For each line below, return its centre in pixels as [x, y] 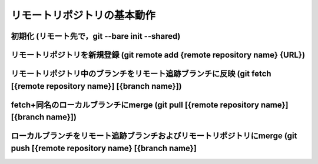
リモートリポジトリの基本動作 [83, 15]
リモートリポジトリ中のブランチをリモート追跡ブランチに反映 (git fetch [141, 74]
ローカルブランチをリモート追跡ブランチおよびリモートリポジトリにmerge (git [154, 136]
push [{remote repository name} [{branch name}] [104, 148]
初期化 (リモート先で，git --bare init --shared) [96, 36]
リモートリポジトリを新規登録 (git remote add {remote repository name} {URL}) [158, 55]
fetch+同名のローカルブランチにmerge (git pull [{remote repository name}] [150, 105]
